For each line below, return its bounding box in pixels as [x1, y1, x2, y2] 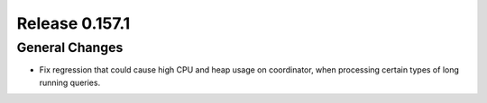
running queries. [39, 77, 101, 88]
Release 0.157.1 [16, 13, 131, 33]
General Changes [16, 39, 124, 56]
